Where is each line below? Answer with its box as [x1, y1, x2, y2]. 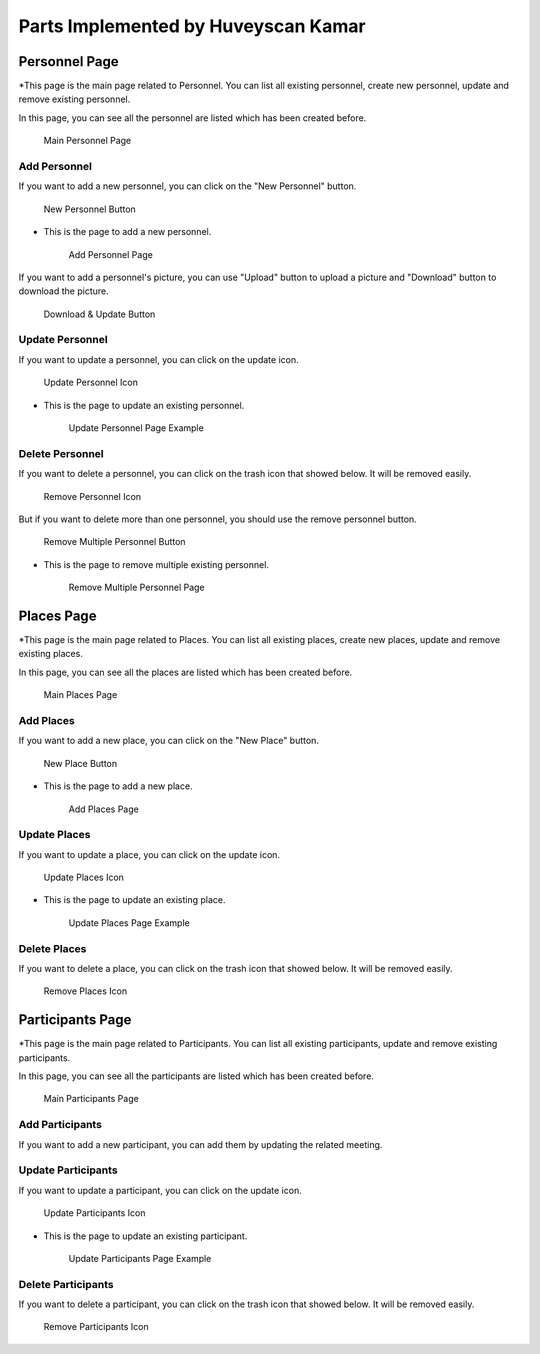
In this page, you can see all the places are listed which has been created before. [18, 666, 353, 678]
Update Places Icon [43, 871, 125, 884]
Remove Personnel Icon [43, 490, 142, 502]
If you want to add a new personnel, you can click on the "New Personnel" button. [18, 180, 357, 192]
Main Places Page [43, 689, 118, 701]
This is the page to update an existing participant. [43, 1230, 248, 1242]
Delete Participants [18, 1277, 114, 1291]
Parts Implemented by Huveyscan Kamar [18, 15, 366, 37]
